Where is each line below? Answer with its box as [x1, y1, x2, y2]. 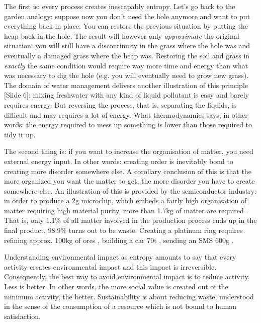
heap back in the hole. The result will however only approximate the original [4, 30, 239, 41]
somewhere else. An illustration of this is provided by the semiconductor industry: [4, 185, 257, 196]
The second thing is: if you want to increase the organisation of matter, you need [4, 146, 253, 156]
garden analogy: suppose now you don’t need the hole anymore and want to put [4, 11, 250, 21]
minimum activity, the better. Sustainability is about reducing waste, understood [4, 291, 254, 301]
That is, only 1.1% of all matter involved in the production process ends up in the [4, 215, 257, 225]
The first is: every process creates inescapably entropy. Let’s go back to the [4, 1, 235, 11]
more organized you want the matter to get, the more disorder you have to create [4, 176, 255, 186]
